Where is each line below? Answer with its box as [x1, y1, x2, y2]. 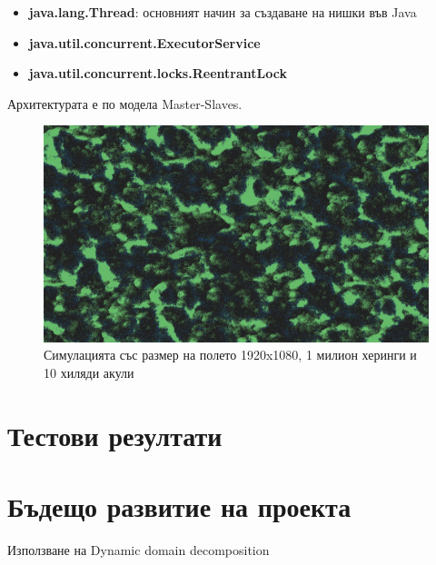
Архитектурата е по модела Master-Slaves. [7, 94, 243, 113]
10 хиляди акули [44, 363, 134, 382]
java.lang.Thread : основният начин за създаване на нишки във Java [28, 3, 417, 21]
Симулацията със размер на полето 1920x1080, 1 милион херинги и [44, 345, 417, 364]
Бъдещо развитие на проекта [7, 488, 352, 525]
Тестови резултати [7, 416, 223, 453]
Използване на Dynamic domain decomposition [7, 540, 270, 560]
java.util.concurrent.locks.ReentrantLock [28, 64, 287, 83]
